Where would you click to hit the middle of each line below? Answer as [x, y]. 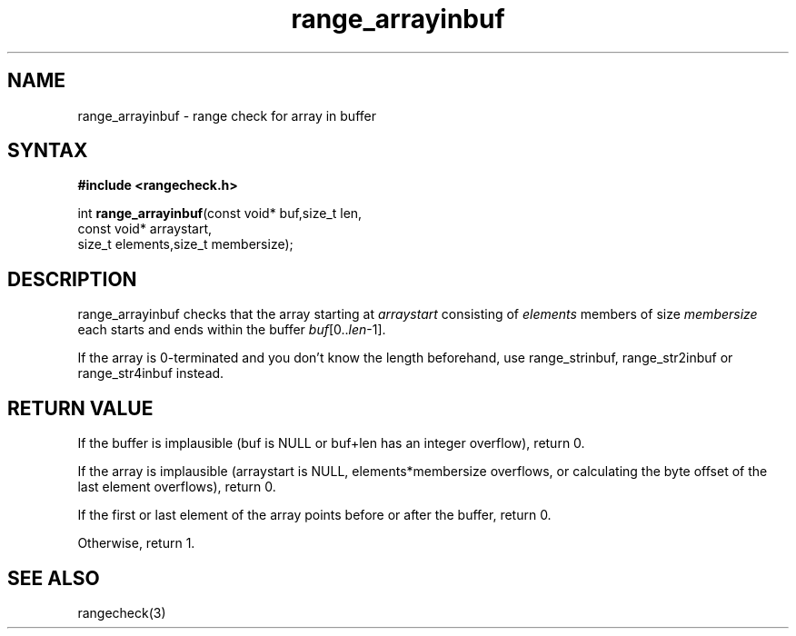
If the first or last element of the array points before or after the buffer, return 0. [314, 515]
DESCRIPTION [72, 279]
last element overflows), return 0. [177, 487]
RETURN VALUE [80, 408]
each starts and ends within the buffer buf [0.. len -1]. [232, 330]
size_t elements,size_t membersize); [185, 244]
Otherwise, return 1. [136, 543]
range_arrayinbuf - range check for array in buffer [227, 115]
